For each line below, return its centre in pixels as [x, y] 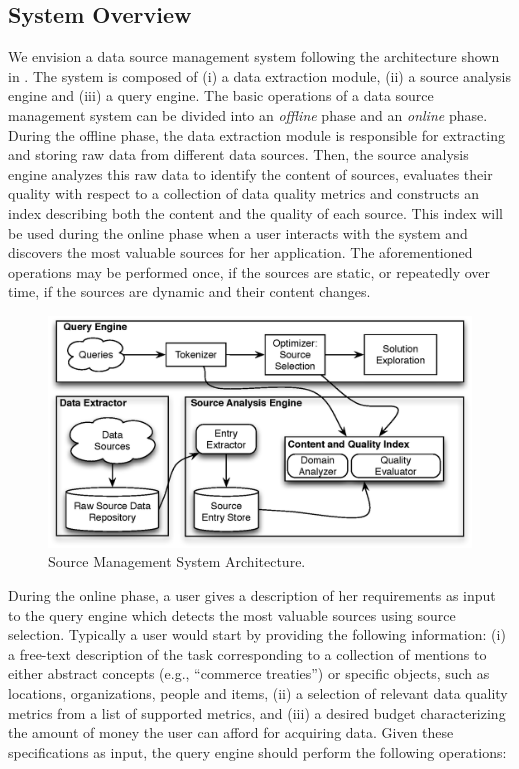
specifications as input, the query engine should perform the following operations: [257, 751]
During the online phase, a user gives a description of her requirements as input [252, 594]
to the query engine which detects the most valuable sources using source [232, 614]
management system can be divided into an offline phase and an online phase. [248, 114]
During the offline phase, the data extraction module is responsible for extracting [256, 134]
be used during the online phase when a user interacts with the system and [238, 232]
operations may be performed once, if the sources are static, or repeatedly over [249, 271]
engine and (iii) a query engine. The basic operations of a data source [221, 95]
